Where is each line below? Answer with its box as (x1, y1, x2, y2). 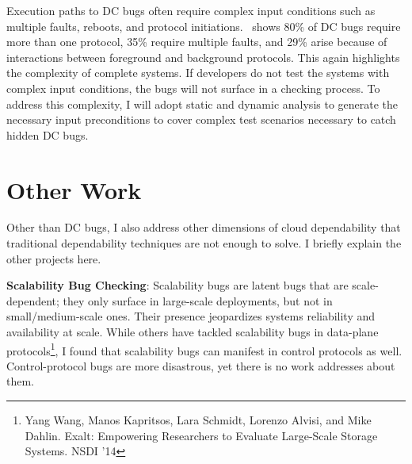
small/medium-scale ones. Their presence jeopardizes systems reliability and (6, 308, 376, 324)
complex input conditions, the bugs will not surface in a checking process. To (6, 79, 380, 96)
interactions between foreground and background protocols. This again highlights (6, 48, 400, 65)
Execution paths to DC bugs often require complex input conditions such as (6, 2, 376, 18)
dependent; (6, 292, 59, 309)
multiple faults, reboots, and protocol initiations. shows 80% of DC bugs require (6, 17, 401, 34)
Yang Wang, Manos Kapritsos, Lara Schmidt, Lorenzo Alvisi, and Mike (25, 412, 372, 428)
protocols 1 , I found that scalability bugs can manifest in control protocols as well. (6, 339, 402, 359)
